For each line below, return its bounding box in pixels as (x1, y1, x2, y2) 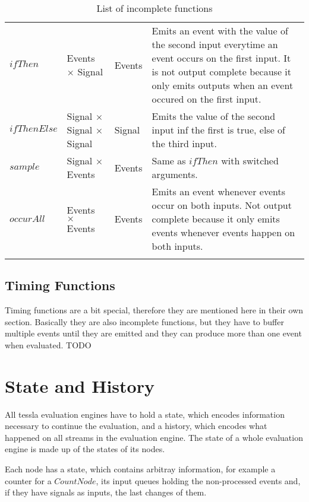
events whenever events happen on (152, 225, 295, 239)
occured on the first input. (152, 92, 261, 106)
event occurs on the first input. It (152, 51, 291, 65)
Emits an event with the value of (152, 24, 288, 37)
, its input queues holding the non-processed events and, (96, 474, 301, 487)
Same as (152, 154, 186, 167)
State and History (5, 373, 154, 398)
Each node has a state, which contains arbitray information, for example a (5, 463, 276, 475)
